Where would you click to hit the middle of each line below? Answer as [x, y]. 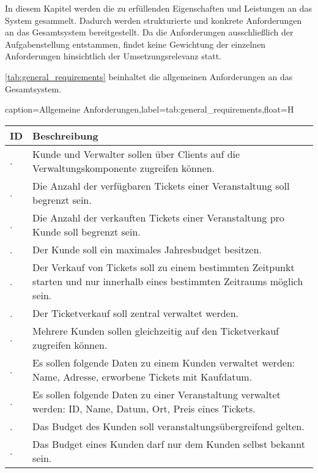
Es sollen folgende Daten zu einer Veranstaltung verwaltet [157, 394]
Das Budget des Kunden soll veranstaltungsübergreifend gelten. [168, 426]
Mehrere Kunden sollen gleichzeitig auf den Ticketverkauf [156, 330]
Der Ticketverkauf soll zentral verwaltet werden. [136, 313]
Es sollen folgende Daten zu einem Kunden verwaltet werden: [164, 362]
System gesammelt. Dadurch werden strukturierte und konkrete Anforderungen [153, 20]
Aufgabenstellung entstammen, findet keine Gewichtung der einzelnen [135, 44]
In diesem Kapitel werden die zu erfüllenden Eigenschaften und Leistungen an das [159, 8]
